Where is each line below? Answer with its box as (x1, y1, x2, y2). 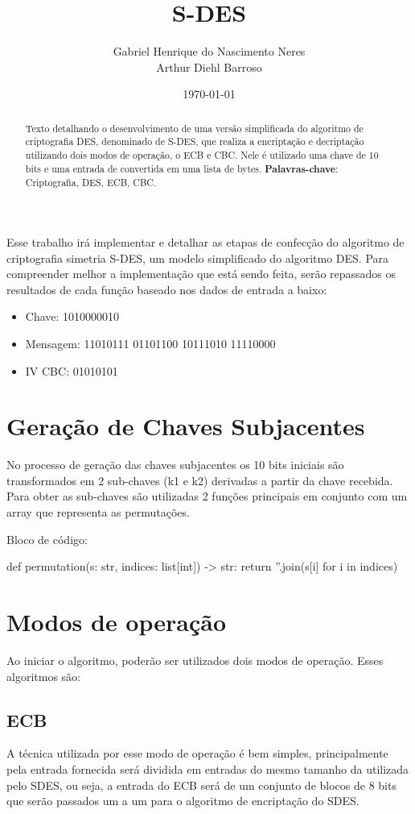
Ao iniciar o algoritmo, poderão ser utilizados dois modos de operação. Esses (6, 651, 384, 668)
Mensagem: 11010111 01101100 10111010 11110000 (25, 334, 276, 351)
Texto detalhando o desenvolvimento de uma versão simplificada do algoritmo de (25, 121, 364, 135)
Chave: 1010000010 (25, 308, 120, 325)
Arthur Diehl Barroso (156, 58, 262, 75)
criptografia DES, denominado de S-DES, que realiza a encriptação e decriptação (25, 135, 364, 148)
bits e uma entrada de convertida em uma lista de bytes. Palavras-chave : (25, 161, 339, 176)
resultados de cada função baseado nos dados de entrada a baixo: (6, 280, 327, 297)
